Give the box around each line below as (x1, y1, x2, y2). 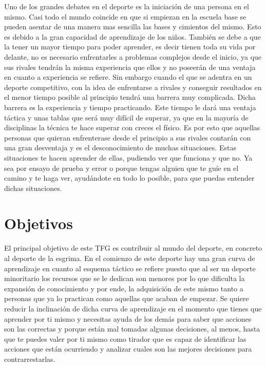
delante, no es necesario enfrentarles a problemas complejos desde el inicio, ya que (4, 51, 262, 62)
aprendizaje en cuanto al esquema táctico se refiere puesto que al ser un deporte (4, 263, 256, 273)
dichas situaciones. (4, 182, 62, 193)
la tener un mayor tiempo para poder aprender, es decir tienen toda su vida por (4, 41, 256, 52)
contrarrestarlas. (4, 353, 55, 364)
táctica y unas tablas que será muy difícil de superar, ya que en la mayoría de (4, 112, 249, 123)
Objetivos (4, 213, 73, 234)
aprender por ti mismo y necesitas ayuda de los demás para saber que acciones (4, 313, 252, 324)
